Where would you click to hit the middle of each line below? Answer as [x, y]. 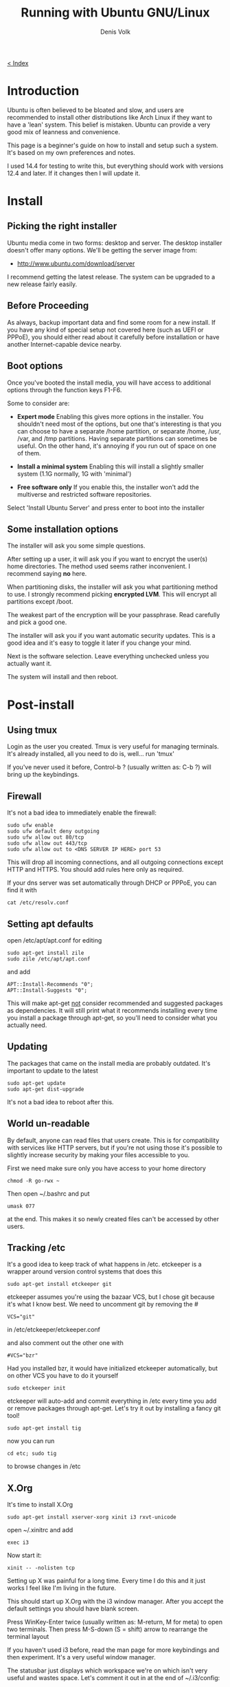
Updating [27, 1047]
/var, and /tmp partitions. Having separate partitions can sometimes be [117, 438]
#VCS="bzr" [23, 1356]
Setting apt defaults [50, 924]
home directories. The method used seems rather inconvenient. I [99, 566]
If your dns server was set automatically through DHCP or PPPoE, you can [112, 883]
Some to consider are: [38, 403]
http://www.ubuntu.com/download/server [76, 264]
